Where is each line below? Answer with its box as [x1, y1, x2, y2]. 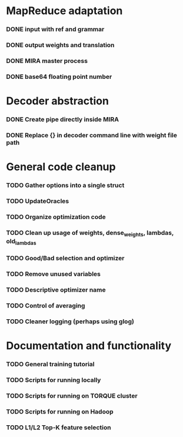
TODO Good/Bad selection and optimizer [6, 254, 125, 263]
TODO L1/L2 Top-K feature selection [6, 423, 111, 431]
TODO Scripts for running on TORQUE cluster [6, 392, 138, 400]
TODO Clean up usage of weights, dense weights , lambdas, [6, 229, 174, 238]
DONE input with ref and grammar [6, 25, 105, 34]
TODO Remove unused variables [6, 270, 101, 278]
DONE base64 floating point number [6, 72, 112, 81]
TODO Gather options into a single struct [6, 181, 125, 190]
